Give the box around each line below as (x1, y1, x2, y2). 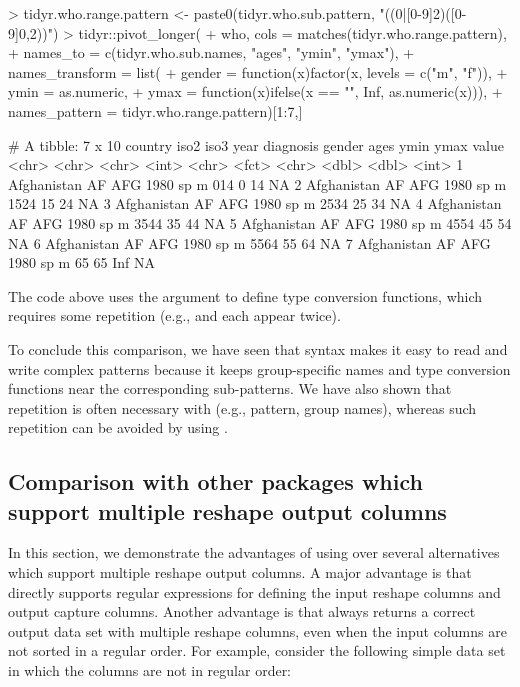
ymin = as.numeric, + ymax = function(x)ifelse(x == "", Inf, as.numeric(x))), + (8, 81, 503, 102)
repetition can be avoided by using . (8, 417, 228, 438)
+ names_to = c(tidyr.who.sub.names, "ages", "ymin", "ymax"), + (8, 42, 415, 63)
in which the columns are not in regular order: (8, 660, 292, 681)
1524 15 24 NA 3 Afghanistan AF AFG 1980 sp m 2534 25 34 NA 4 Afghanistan (8, 193, 502, 214)
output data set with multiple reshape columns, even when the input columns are (8, 620, 507, 641)
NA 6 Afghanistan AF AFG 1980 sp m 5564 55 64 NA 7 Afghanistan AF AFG (8, 232, 491, 253)
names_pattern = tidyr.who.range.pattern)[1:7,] (8, 100, 303, 121)
